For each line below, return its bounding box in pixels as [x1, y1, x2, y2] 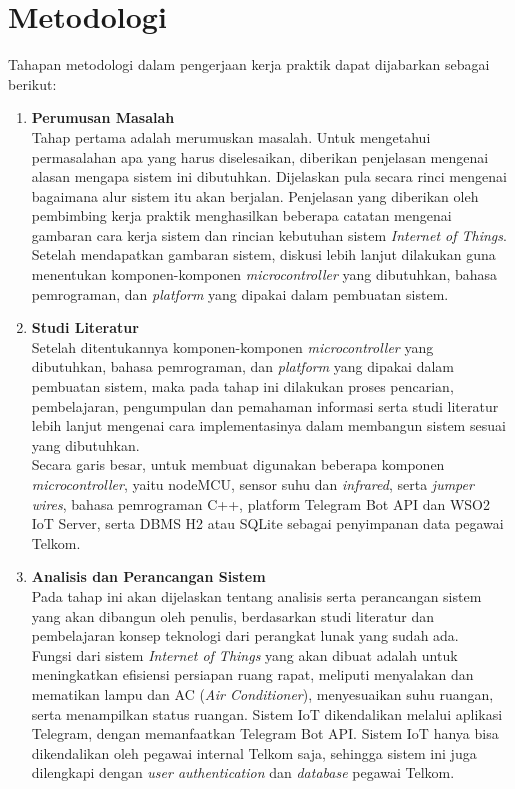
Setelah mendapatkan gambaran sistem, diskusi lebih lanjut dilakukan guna [31, 244, 496, 265]
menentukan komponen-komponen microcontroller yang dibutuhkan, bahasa [31, 264, 498, 285]
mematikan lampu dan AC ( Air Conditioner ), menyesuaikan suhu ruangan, [31, 683, 494, 704]
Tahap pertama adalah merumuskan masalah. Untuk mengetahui [31, 126, 431, 147]
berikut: [8, 73, 57, 94]
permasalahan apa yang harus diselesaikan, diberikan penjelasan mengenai [31, 146, 489, 167]
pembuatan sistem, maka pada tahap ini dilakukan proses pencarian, [31, 376, 454, 397]
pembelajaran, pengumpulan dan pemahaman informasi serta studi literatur [31, 395, 499, 416]
